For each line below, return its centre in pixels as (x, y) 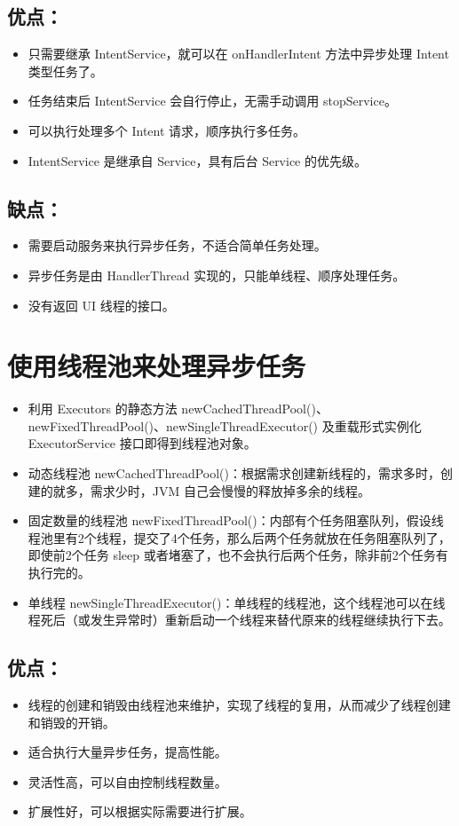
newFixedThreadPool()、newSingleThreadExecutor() (173, 425)
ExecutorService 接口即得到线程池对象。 (142, 443)
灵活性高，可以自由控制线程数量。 (127, 781)
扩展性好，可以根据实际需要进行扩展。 (140, 811)
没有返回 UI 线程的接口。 (101, 305)
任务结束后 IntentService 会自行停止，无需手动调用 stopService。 (212, 101)
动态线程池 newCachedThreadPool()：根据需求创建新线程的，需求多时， (234, 473)
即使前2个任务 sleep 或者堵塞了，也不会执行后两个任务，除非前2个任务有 (238, 555)
